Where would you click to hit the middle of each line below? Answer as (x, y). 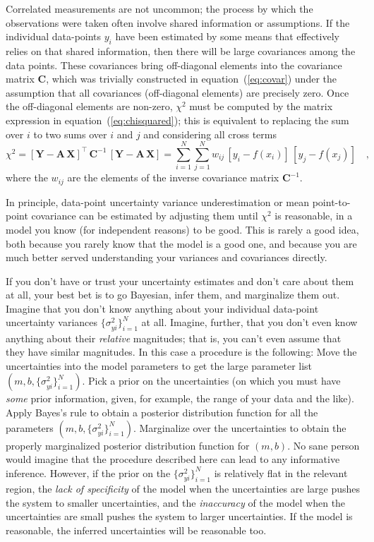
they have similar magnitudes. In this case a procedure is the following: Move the (181, 352)
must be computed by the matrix (261, 106)
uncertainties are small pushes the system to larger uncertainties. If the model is (179, 516)
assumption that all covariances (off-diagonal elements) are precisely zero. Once (177, 92)
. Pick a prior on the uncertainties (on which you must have (211, 381)
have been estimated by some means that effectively (227, 36)
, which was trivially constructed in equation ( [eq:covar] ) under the (191, 79)
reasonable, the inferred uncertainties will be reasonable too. (136, 530)
